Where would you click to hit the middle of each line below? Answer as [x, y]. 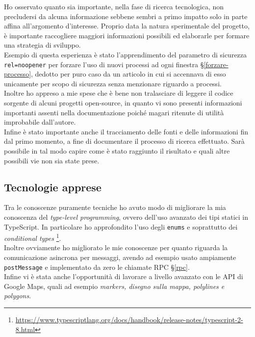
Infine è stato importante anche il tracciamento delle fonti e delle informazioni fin [126, 131]
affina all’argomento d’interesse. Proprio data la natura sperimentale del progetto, [127, 26]
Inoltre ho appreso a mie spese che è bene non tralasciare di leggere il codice [119, 93]
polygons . [18, 296]
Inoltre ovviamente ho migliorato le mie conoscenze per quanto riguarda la [116, 247]
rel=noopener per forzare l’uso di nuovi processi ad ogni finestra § [104, 64]
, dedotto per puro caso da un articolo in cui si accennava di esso [128, 74]
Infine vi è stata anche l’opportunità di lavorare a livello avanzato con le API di [124, 276]
